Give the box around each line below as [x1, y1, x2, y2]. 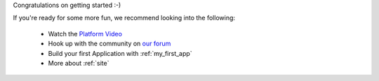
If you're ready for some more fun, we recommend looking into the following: [13, 14, 235, 22]
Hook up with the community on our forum [48, 39, 171, 48]
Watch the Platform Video [48, 29, 123, 38]
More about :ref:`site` [48, 59, 109, 67]
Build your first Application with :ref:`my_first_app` [48, 49, 192, 57]
